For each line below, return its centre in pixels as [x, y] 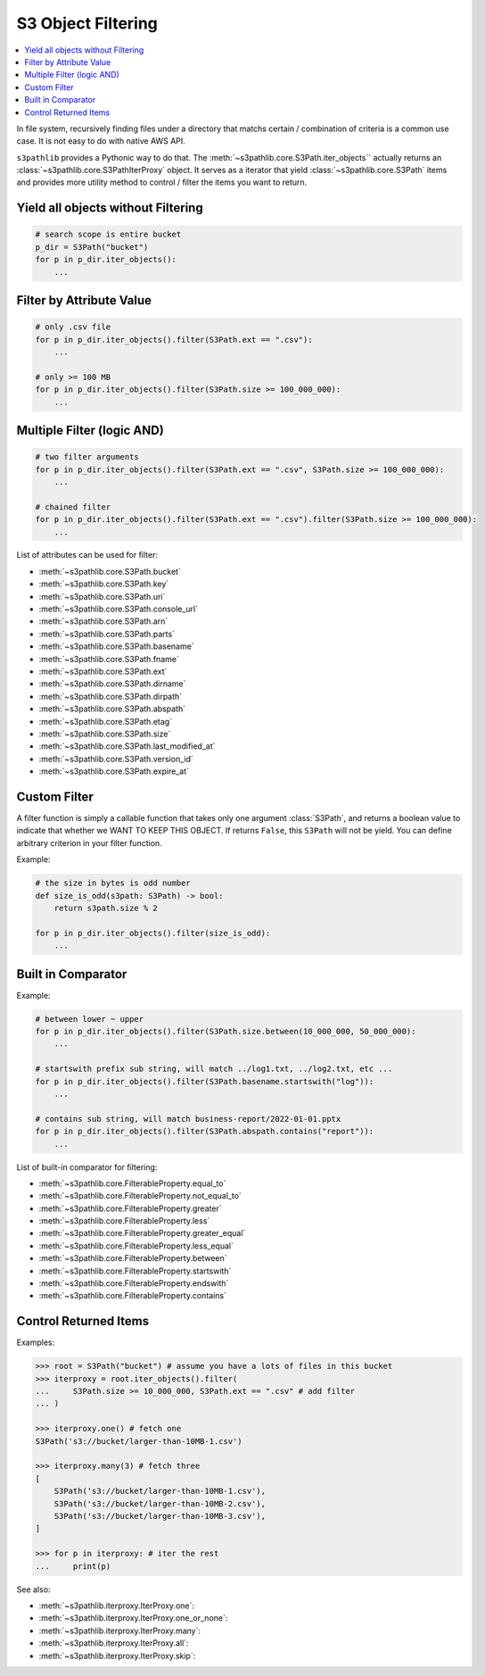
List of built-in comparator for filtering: [87, 1167]
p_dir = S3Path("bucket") [92, 247]
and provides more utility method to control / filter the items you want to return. [162, 182]
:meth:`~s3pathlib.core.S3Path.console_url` [118, 609]
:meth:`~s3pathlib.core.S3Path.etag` [106, 721]
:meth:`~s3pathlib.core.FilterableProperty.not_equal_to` [140, 1196]
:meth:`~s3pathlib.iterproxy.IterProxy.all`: [114, 1643]
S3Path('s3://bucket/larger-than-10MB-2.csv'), [160, 1503]
